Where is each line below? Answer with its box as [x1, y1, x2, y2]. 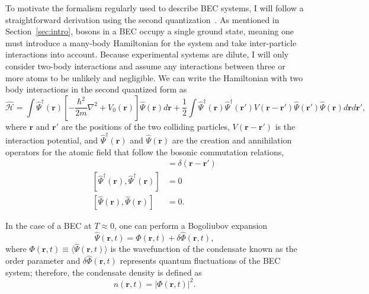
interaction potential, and [5, 134, 98, 146]
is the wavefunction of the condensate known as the [110, 242, 297, 255]
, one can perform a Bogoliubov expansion [114, 219, 268, 232]
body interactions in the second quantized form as [5, 83, 187, 95]
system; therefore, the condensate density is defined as [5, 266, 202, 278]
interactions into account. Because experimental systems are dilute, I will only [5, 48, 289, 60]
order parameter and [5, 254, 81, 267]
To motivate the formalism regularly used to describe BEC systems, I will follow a [5, 2, 304, 14]
